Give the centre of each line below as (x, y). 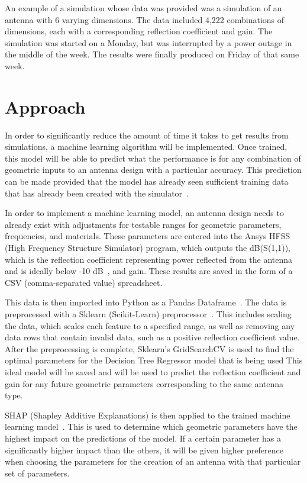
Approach (45, 106)
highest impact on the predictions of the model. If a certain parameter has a (143, 438)
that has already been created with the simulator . (97, 193)
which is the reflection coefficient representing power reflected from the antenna (149, 259)
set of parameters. (37, 473)
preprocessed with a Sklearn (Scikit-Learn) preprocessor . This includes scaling (148, 314)
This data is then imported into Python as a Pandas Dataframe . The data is (146, 302)
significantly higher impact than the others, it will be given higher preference (144, 450)
